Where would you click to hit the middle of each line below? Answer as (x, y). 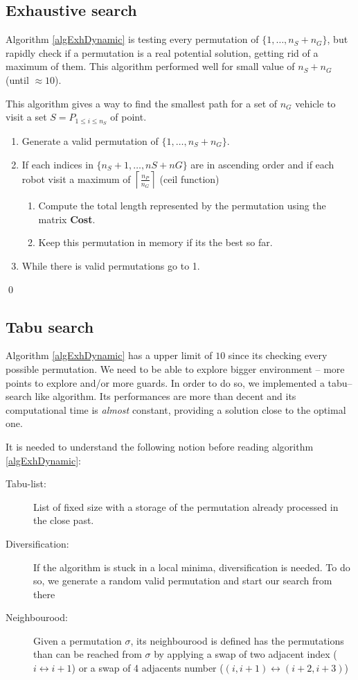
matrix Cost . (67, 219)
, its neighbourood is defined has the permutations (237, 640)
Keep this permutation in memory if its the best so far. (155, 242)
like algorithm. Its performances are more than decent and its (165, 396)
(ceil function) (189, 178)
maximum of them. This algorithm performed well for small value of (150, 66)
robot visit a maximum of (76, 178)
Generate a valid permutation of (90, 141)
